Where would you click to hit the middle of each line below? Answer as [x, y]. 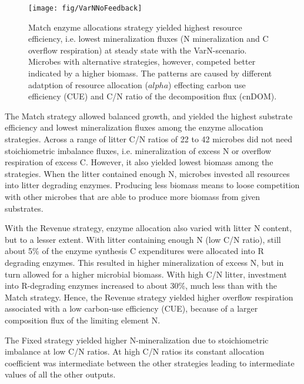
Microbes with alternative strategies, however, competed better [142, 61]
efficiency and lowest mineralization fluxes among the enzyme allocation [134, 127]
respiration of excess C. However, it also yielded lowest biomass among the [139, 162]
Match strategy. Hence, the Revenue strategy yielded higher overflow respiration [149, 297]
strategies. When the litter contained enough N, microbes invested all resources [147, 173]
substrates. [24, 208]
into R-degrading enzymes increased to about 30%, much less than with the [141, 286]
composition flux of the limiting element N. [83, 320]
